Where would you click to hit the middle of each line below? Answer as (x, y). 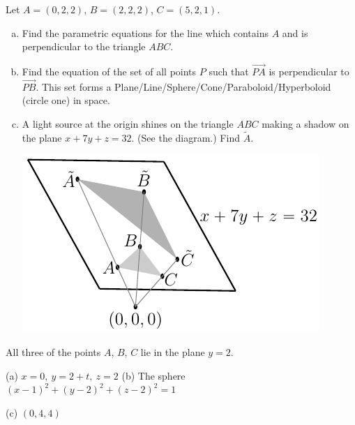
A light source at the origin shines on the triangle (128, 124)
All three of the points (53, 352)
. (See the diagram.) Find (186, 137)
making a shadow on (305, 124)
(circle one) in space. (66, 100)
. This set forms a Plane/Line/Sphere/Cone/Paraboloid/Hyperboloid (183, 86)
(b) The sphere (153, 375)
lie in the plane (173, 352)
